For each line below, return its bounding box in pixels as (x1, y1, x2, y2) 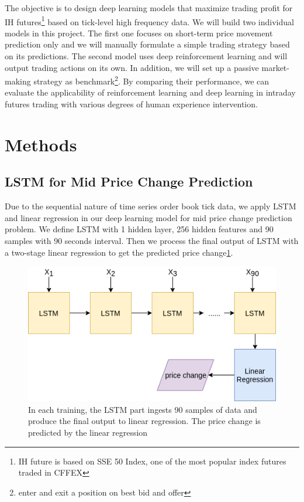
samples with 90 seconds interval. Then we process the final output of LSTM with (5, 235, 299, 247)
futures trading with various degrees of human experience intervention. (5, 98, 258, 110)
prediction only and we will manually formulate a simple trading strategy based (5, 38, 290, 50)
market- (261, 61, 289, 73)
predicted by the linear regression (28, 426, 148, 439)
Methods (5, 132, 77, 156)
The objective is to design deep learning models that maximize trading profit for (5, 2, 293, 13)
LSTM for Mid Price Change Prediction (5, 172, 253, 191)
